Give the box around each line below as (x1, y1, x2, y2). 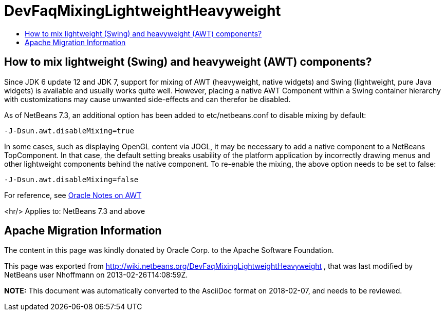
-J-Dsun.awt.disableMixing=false (4, 175, 139, 184)
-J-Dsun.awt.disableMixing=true (4, 126, 134, 135)
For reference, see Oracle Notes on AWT (4, 190, 142, 200)
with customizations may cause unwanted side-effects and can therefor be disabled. (4, 94, 291, 104)
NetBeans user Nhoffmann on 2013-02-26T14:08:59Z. (4, 270, 188, 280)
